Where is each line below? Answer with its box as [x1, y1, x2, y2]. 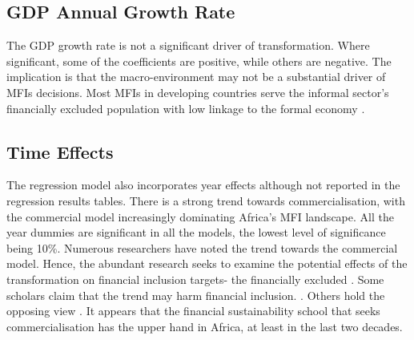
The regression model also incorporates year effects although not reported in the [6, 176, 400, 193]
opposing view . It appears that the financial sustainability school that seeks [6, 302, 380, 319]
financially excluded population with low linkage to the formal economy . [6, 99, 365, 116]
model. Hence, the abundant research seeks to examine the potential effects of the [6, 255, 408, 272]
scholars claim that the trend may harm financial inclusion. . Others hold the [6, 286, 385, 303]
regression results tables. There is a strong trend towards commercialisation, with [6, 192, 405, 208]
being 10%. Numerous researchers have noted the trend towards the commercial [6, 239, 398, 256]
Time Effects [6, 139, 114, 164]
